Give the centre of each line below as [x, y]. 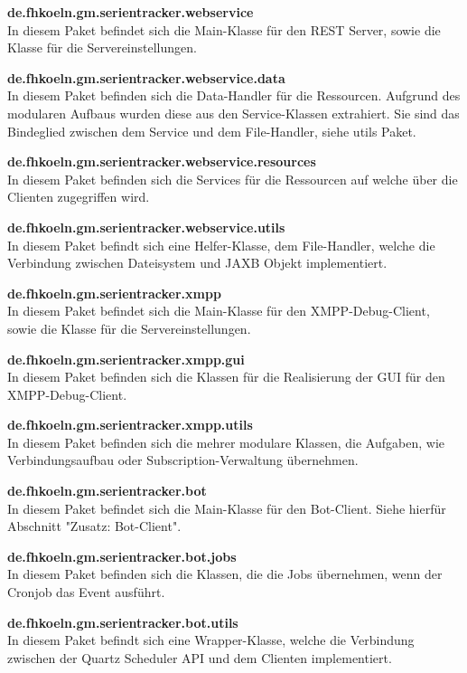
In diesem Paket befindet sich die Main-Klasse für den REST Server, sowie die [224, 29]
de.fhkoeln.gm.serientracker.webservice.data [146, 77]
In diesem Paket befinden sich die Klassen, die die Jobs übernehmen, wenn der [225, 574]
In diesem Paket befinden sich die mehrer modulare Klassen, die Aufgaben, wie [226, 442]
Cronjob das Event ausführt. [86, 592]
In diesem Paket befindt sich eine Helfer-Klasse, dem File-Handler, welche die [221, 245]
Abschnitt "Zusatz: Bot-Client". [94, 526]
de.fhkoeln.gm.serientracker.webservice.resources [162, 161]
